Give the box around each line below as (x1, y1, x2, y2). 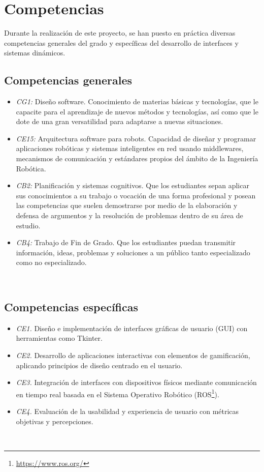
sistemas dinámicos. (4, 47, 65, 58)
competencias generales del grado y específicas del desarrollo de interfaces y (4, 37, 239, 48)
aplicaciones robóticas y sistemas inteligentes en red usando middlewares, (16, 143, 244, 154)
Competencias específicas (4, 299, 139, 314)
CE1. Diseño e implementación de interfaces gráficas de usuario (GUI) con (16, 322, 248, 333)
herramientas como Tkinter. (16, 333, 103, 343)
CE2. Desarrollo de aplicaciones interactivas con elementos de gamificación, (16, 350, 250, 360)
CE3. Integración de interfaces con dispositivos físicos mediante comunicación (16, 377, 257, 388)
